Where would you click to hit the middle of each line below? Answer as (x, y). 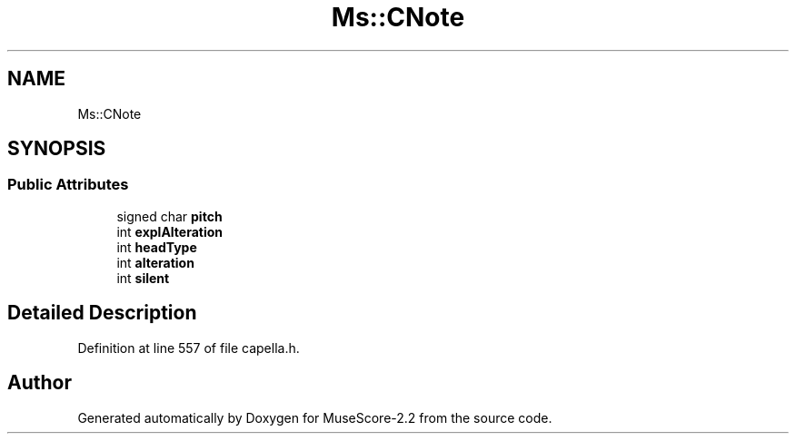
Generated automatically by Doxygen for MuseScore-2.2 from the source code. (315, 417)
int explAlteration (170, 231)
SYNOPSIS (57, 149)
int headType (157, 247)
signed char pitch (169, 216)
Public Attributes (68, 185)
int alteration (155, 262)
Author (40, 383)
